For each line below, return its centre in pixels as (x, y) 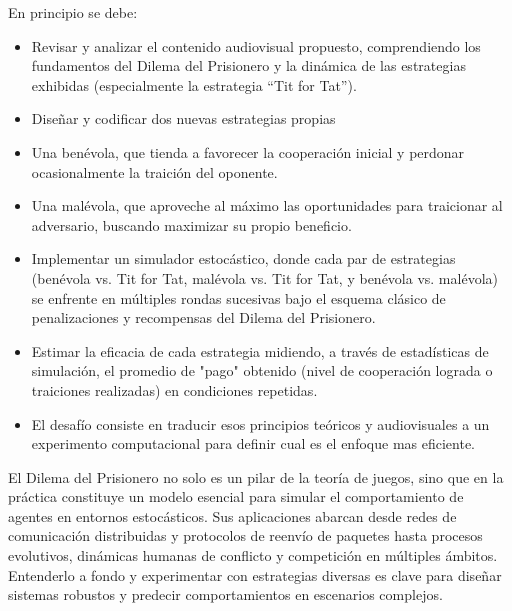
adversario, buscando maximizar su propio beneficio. (191, 224)
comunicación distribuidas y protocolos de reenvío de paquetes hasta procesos (245, 535)
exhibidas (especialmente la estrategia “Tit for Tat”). (194, 84)
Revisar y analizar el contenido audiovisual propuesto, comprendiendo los (256, 45)
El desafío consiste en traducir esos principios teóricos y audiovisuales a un (260, 423)
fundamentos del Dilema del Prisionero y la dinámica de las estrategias (248, 65)
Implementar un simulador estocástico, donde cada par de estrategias (243, 258)
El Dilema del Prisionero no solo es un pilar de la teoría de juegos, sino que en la (256, 476)
